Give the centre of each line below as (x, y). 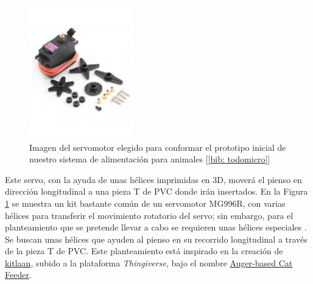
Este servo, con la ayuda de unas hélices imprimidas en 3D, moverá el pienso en (153, 179)
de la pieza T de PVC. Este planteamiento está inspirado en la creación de (144, 251)
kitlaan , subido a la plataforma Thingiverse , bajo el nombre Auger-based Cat (149, 262)
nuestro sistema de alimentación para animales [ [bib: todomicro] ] (150, 159)
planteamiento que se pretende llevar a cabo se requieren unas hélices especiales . (156, 227)
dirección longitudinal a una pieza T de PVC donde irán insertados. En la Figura (156, 191)
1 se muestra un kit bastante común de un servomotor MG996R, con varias (145, 203)
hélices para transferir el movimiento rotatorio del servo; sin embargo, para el (149, 215)
